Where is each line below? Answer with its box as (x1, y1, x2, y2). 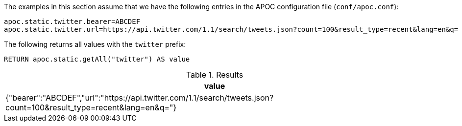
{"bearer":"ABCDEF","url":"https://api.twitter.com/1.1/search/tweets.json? (5, 93, 274, 103)
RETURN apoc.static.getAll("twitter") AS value (4, 55, 190, 63)
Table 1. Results (186, 70, 243, 80)
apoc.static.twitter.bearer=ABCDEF (4, 18, 141, 25)
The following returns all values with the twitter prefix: (4, 40, 186, 48)
